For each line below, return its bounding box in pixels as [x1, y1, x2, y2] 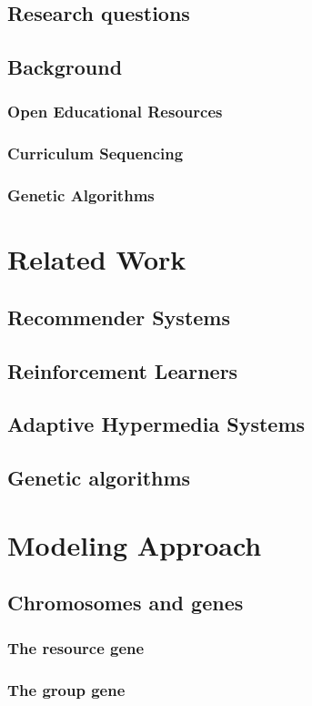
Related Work [7, 240, 186, 278]
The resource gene [7, 636, 145, 659]
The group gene [7, 678, 126, 701]
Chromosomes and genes [7, 588, 244, 617]
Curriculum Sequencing [7, 142, 184, 165]
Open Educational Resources [7, 100, 223, 123]
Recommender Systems [7, 302, 231, 331]
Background [7, 53, 123, 81]
